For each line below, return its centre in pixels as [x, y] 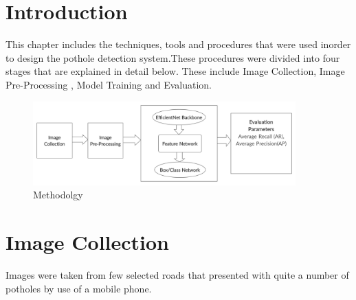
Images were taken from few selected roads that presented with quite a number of [177, 275]
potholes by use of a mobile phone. [79, 288]
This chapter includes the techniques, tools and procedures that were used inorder [178, 44]
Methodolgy [58, 195]
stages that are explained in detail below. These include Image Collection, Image [175, 71]
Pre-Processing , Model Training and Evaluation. [109, 84]
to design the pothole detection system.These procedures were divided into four [173, 57]
